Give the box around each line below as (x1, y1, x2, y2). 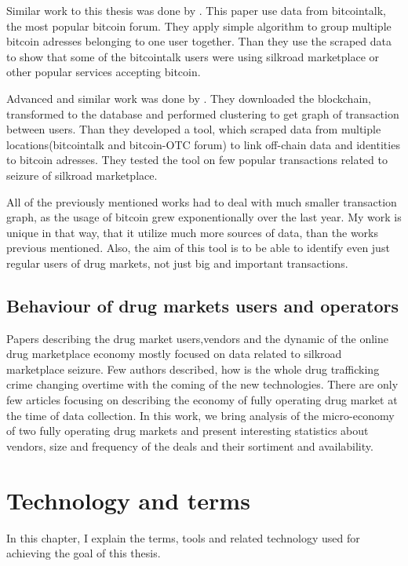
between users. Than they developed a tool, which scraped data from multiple (6, 121, 381, 137)
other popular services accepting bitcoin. (6, 64, 201, 80)
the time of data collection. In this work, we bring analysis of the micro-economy (6, 407, 395, 423)
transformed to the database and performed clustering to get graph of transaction (6, 105, 399, 122)
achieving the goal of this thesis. (6, 545, 161, 561)
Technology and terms (6, 484, 250, 516)
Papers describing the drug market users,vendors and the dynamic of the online (6, 330, 388, 346)
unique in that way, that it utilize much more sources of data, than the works (6, 224, 379, 240)
